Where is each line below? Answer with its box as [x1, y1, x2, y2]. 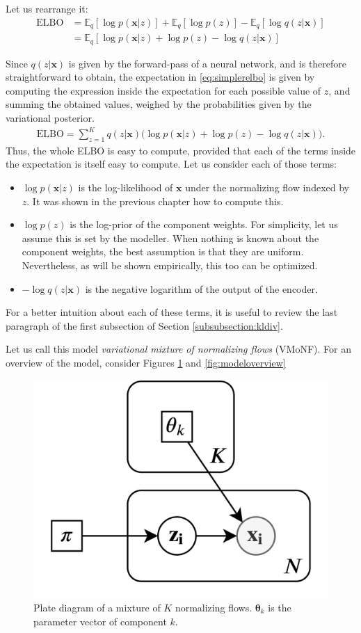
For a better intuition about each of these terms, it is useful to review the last [6, 305, 338, 319]
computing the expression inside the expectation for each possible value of [6, 83, 321, 97]
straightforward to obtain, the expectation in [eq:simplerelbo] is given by [6, 70, 315, 84]
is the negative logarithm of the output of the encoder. [85, 281, 318, 296]
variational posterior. [6, 110, 95, 125]
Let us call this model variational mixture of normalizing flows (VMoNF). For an [6, 342, 351, 356]
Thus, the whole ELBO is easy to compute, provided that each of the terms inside [6, 143, 356, 157]
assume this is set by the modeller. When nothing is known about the [22, 230, 319, 245]
